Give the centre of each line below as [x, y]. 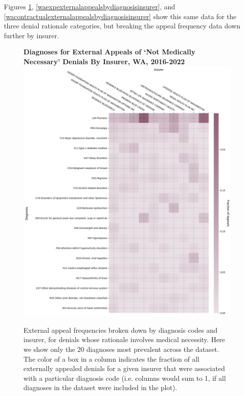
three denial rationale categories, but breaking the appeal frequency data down [122, 26]
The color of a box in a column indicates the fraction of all [111, 359]
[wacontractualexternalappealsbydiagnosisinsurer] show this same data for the [120, 16]
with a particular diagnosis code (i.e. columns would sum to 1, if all [125, 378]
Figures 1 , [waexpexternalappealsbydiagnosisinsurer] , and [90, 6]
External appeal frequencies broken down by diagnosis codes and [121, 330]
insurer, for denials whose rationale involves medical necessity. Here [124, 339]
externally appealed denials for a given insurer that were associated [124, 368]
